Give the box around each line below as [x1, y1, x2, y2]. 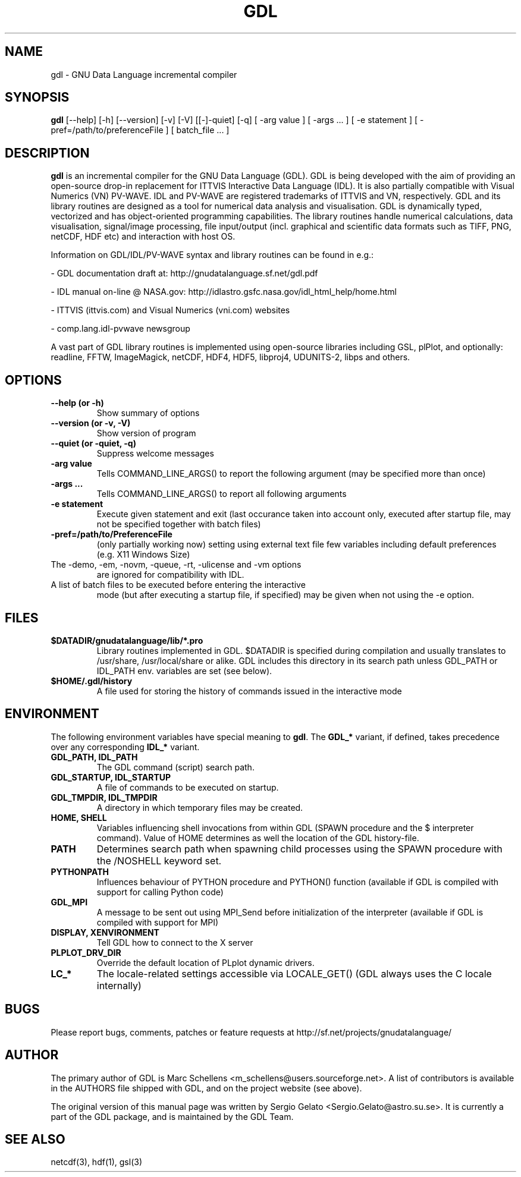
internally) [96, 979, 142, 992]
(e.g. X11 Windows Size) [96, 549, 190, 560]
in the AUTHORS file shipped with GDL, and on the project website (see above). [51, 1082, 362, 1093]
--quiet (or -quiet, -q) [51, 438, 136, 449]
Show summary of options [96, 408, 200, 418]
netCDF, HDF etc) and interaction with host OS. [51, 231, 236, 242]
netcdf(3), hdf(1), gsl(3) [51, 1157, 142, 1167]
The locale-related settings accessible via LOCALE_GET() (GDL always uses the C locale [96, 967, 492, 980]
